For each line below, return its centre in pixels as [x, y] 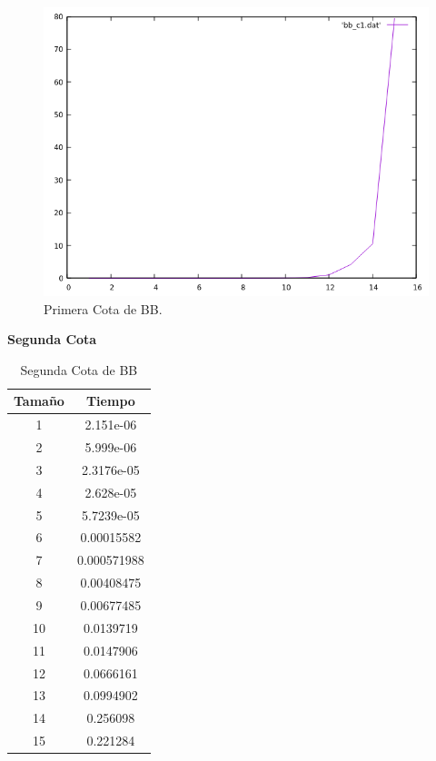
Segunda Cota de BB [79, 369]
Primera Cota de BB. [103, 308]
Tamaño [39, 401]
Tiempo [110, 401]
